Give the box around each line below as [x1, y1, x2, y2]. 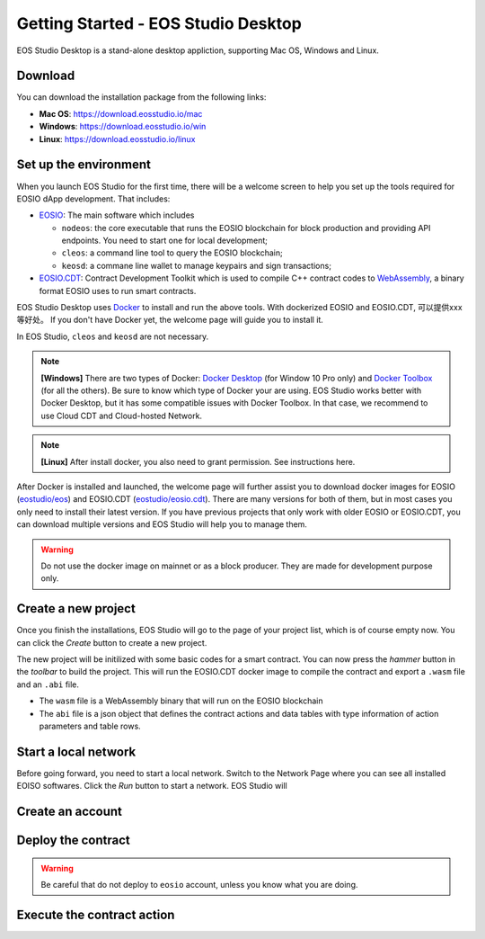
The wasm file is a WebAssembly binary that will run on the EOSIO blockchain [39, 695, 323, 706]
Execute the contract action [16, 907, 175, 922]
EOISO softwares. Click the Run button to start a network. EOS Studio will [16, 781, 287, 791]
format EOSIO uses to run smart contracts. [39, 285, 197, 296]
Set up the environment [16, 157, 152, 173]
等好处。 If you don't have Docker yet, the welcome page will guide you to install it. [16, 315, 323, 326]
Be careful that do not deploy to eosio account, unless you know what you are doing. [40, 880, 358, 890]
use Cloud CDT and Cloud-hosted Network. [40, 410, 202, 421]
